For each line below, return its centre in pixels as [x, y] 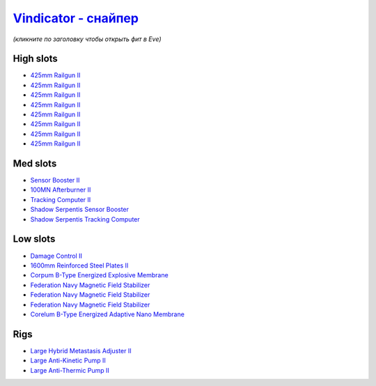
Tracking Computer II [61, 199]
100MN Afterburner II [61, 190]
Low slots [34, 239]
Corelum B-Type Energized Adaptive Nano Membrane [107, 314]
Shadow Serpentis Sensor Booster [79, 210]
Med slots [35, 163]
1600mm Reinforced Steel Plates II [79, 265]
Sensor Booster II [55, 180]
